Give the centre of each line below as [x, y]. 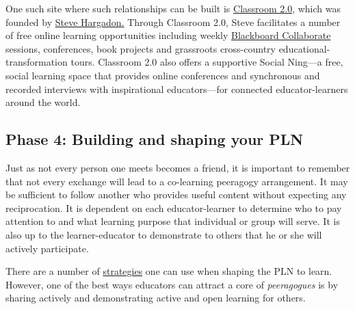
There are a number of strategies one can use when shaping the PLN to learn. [169, 271]
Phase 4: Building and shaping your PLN [155, 139]
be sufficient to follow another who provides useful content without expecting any [176, 194]
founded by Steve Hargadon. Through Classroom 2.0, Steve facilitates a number [173, 22]
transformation [37, 62]
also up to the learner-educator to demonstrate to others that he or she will [164, 234]
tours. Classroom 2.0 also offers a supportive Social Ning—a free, [207, 62]
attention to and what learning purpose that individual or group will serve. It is [173, 221]
